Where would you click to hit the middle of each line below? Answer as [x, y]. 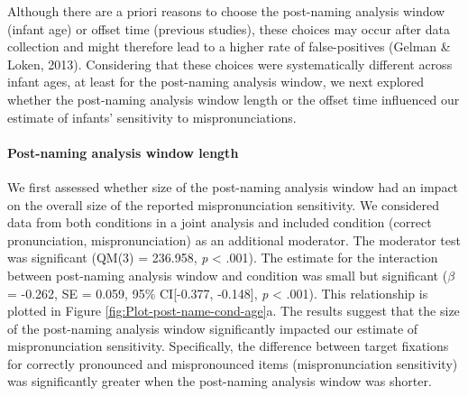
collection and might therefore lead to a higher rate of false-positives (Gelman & [229, 46]
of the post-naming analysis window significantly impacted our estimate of [213, 328]
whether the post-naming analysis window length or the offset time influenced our [234, 99]
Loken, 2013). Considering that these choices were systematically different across [230, 64]
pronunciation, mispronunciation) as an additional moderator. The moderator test [234, 239]
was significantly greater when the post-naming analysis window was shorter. [220, 381]
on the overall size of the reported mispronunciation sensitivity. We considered [223, 204]
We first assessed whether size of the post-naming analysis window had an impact [233, 186]
